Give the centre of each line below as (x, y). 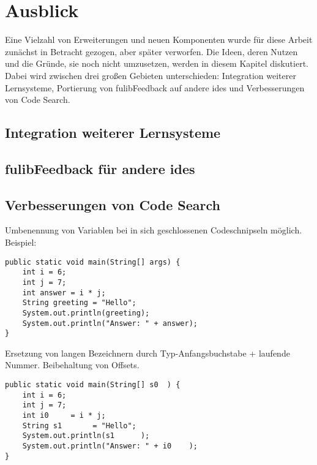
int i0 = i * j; (64, 416)
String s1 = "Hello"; (79, 425)
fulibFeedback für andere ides (100, 168)
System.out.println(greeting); (86, 313)
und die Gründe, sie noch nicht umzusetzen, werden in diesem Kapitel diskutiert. (157, 63)
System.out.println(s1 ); (86, 436)
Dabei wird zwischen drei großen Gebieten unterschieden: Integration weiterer (151, 75)
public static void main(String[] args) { (93, 262)
